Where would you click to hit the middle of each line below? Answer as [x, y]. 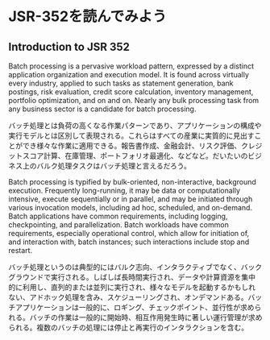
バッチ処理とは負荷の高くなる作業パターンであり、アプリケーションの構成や [135, 125]
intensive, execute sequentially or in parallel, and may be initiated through [131, 199]
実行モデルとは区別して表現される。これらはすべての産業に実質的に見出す [132, 135]
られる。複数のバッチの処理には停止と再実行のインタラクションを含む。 [128, 328]
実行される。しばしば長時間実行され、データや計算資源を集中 [153, 277]
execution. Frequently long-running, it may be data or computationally [124, 191]
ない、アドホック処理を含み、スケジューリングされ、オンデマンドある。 [128, 297]
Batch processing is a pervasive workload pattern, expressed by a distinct [131, 66]
